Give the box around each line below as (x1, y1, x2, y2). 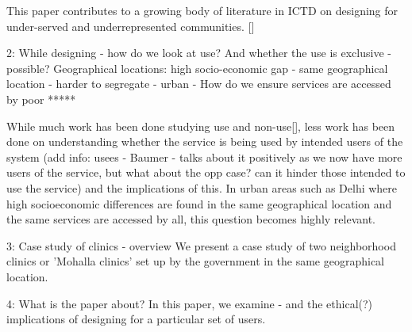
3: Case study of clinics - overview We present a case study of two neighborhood (6, 237, 396, 254)
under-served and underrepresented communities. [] (6, 17, 255, 34)
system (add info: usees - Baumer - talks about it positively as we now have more (6, 148, 402, 165)
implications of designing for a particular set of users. (6, 311, 266, 327)
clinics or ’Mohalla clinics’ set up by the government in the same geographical (6, 253, 385, 269)
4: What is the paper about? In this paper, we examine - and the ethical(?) (6, 295, 373, 311)
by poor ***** (6, 90, 76, 107)
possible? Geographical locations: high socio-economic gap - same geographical (6, 59, 388, 76)
